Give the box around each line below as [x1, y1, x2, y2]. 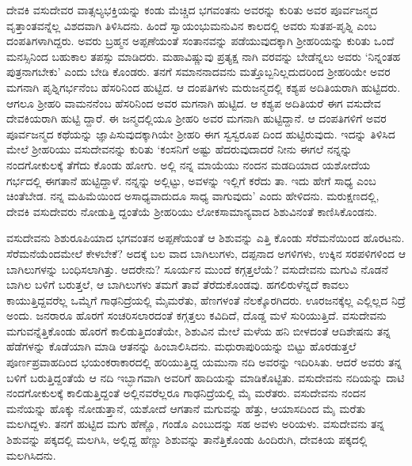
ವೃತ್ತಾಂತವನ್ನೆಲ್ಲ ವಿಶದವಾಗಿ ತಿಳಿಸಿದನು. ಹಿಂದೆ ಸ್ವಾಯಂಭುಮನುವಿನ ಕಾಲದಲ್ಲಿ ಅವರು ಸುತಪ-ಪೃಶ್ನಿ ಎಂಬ [6, 17, 376, 33]
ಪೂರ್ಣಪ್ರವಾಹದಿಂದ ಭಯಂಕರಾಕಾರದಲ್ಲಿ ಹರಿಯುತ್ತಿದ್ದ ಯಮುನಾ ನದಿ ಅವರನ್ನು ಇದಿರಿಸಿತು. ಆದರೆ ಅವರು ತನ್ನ [6, 354, 402, 370]
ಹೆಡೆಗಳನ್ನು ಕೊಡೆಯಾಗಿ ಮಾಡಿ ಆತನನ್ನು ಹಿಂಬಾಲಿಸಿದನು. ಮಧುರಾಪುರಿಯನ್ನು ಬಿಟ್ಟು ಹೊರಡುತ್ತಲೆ [6, 338, 357, 354]
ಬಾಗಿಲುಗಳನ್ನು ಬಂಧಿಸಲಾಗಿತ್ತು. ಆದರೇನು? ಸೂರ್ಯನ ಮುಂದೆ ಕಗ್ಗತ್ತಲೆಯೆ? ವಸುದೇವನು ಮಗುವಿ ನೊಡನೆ [6, 260, 388, 277]
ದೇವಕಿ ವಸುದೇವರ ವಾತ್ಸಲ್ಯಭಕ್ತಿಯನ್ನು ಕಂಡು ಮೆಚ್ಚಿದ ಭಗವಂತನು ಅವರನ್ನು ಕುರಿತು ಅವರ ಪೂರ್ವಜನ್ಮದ [6, 2, 378, 17]
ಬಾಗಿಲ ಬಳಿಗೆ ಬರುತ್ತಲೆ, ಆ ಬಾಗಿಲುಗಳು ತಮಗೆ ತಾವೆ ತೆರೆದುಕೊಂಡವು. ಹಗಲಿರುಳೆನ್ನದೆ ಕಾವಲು [6, 276, 349, 293]
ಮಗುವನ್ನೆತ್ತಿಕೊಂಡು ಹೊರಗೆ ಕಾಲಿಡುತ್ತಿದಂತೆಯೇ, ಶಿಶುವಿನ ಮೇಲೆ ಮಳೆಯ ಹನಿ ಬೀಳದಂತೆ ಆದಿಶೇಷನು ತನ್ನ [6, 322, 391, 339]
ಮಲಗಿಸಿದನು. [6, 446, 56, 463]
